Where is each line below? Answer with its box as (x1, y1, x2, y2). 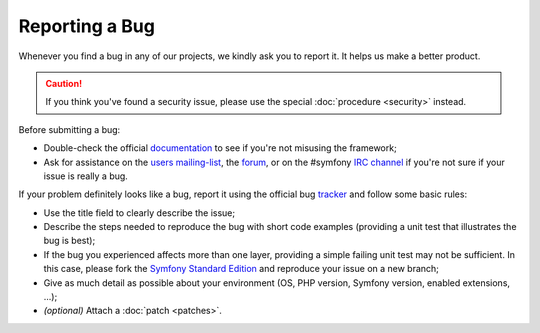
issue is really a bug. (43, 170, 129, 182)
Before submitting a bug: (18, 123, 121, 135)
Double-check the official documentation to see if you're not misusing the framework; (43, 142, 397, 154)
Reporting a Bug (18, 15, 155, 37)
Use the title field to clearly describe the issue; (43, 206, 236, 219)
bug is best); (43, 235, 96, 247)
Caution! (45, 77, 83, 89)
